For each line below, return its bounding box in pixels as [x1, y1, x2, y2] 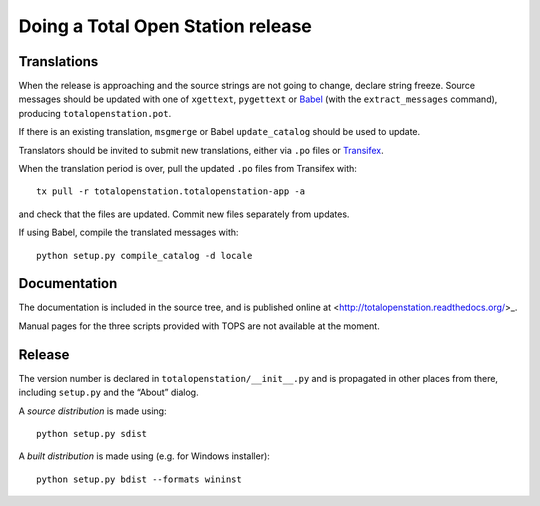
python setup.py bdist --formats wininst [36, 473, 242, 485]
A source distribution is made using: [18, 405, 167, 417]
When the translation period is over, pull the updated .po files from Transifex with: [18, 163, 357, 175]
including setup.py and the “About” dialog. [18, 386, 199, 399]
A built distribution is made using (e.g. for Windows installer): [18, 450, 270, 462]
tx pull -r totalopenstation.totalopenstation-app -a [36, 186, 305, 197]
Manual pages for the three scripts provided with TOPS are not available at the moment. [18, 320, 380, 332]
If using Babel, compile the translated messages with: [18, 226, 239, 239]
